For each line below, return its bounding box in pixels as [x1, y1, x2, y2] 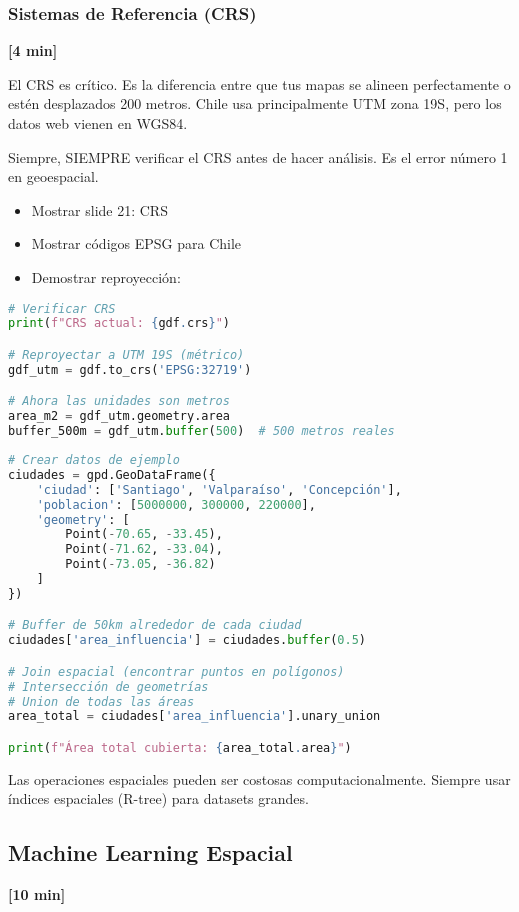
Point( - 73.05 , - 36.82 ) [65, 557, 216, 572]
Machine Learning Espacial [8, 837, 293, 868]
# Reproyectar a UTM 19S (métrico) [8, 347, 245, 362]
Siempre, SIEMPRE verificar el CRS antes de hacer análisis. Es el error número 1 [8, 146, 508, 167]
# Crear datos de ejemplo [8, 453, 180, 467]
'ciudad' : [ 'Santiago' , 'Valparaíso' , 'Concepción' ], [36, 482, 402, 497]
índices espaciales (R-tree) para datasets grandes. [8, 788, 309, 809]
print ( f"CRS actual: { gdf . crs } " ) [8, 316, 231, 331]
